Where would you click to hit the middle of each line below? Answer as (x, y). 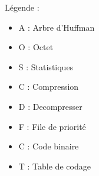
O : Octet (36, 47)
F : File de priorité (52, 126)
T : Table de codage (55, 166)
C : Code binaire (49, 146)
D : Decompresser (50, 106)
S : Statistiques (46, 66)
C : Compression (49, 87)
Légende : (22, 7)
